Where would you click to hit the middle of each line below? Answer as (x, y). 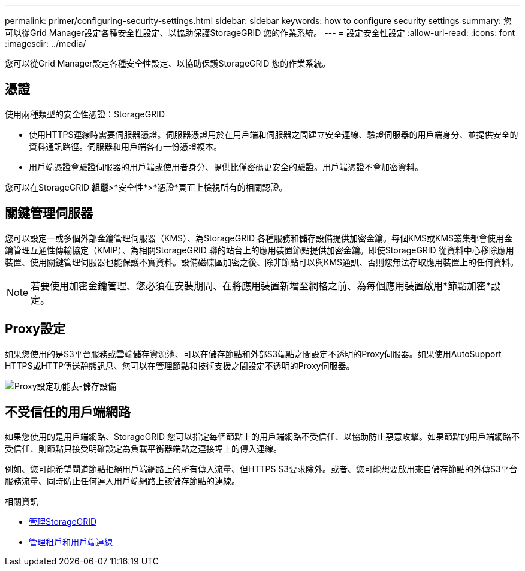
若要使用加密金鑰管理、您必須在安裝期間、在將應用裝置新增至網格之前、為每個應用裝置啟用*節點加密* (261, 285)
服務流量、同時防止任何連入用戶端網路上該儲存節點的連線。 (122, 481)
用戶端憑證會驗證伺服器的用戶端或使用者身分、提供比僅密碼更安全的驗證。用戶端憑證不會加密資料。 (226, 167)
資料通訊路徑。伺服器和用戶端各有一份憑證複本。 (125, 146)
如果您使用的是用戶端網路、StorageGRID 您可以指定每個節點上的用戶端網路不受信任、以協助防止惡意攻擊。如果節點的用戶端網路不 (262, 437)
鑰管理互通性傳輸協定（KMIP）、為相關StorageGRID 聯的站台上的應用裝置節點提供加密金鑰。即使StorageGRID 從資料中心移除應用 (260, 250)
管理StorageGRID (63, 522)
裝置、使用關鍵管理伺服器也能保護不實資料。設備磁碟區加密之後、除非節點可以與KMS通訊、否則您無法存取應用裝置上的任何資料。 (262, 262)
